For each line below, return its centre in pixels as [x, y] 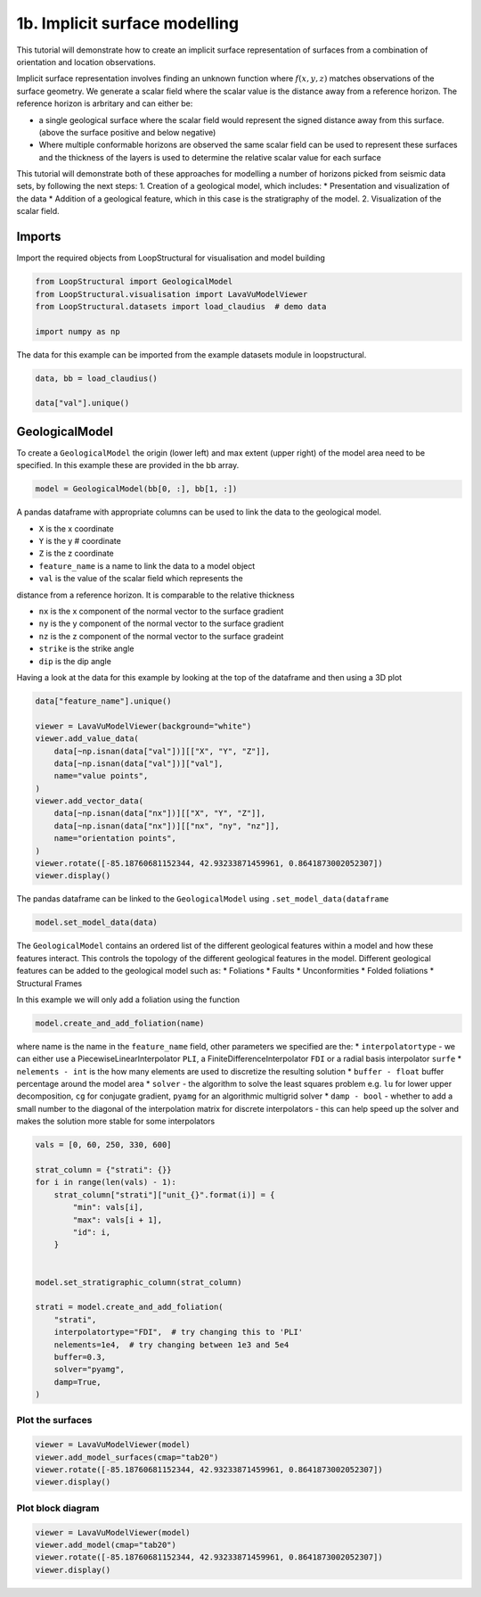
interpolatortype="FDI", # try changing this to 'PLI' [179, 1332]
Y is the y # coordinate [80, 541]
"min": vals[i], [108, 1207]
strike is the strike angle [86, 649]
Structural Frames [49, 983]
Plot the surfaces [54, 1420]
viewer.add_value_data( [87, 739]
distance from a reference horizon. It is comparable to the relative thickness [155, 595]
